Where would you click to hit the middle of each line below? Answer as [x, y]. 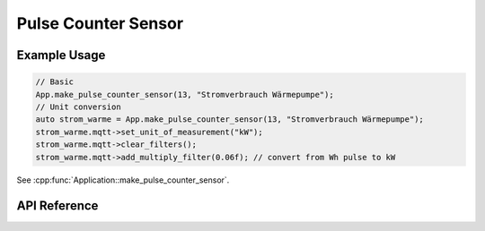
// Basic [55, 82]
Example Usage [61, 55]
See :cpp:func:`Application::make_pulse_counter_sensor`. [123, 180]
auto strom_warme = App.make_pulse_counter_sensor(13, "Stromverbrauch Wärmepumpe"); [229, 120]
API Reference [57, 206]
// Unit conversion [78, 107]
